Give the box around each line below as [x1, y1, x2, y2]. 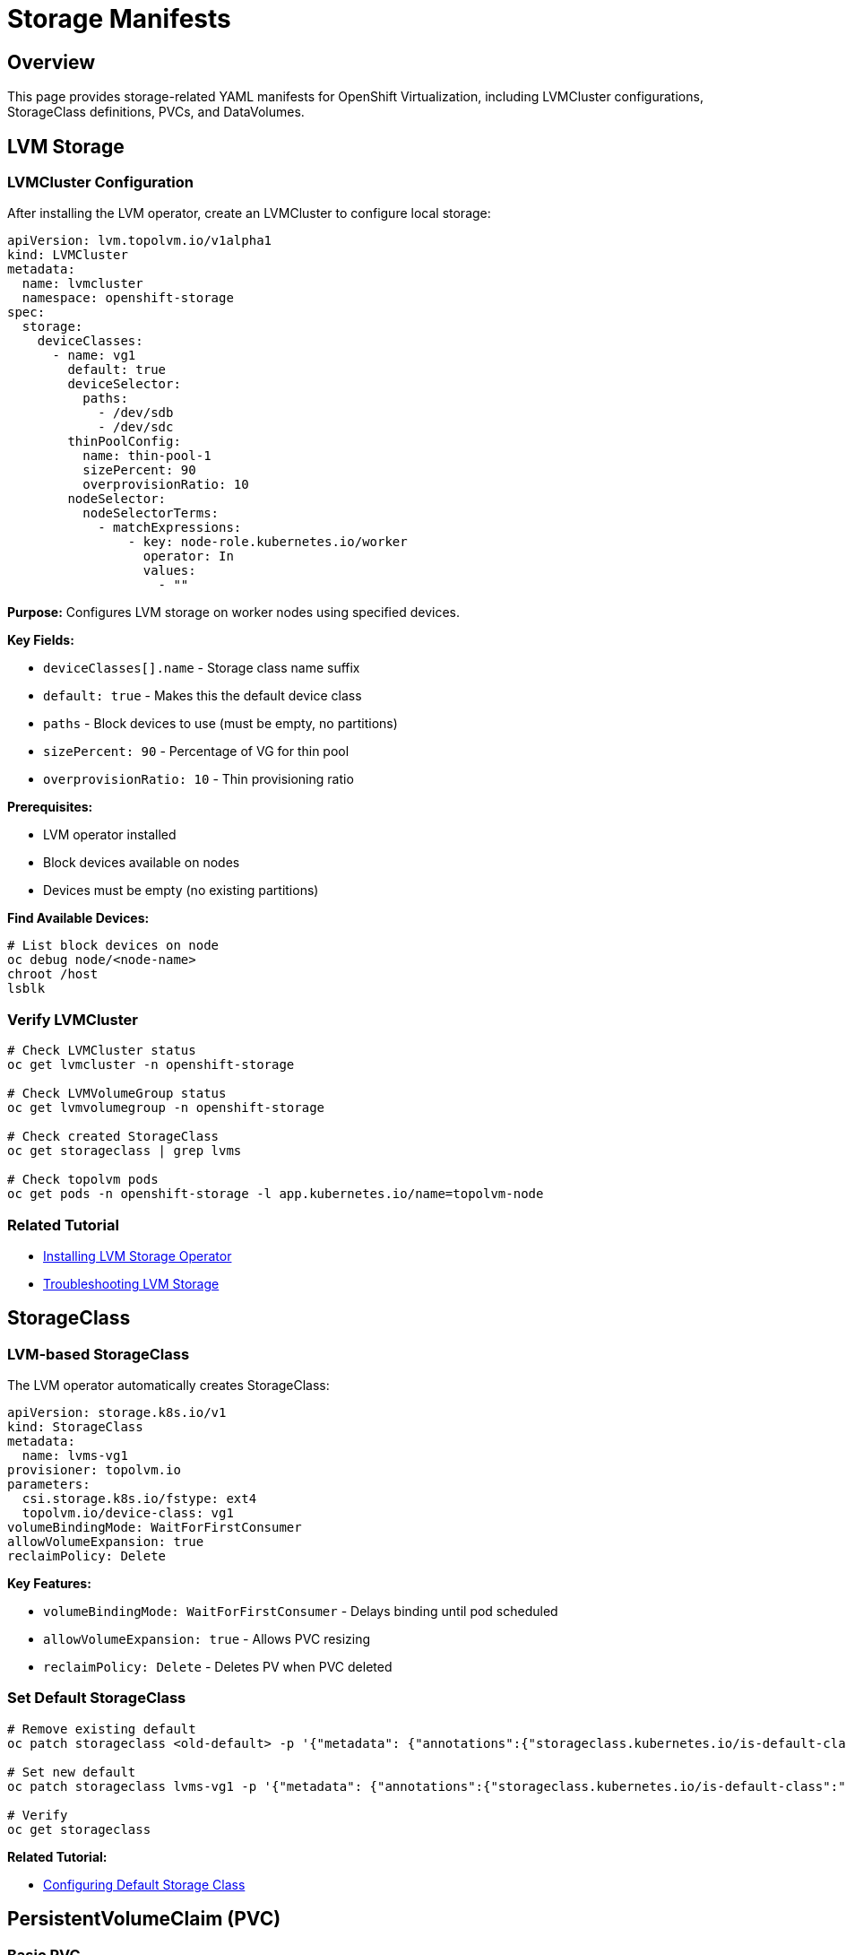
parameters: [7, 1477, 91, 1492]
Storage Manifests [7, 4, 231, 34]
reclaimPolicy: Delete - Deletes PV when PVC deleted [43, 1659, 393, 1675]
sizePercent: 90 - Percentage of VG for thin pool [43, 743, 350, 760]
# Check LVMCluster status [7, 1043, 196, 1058]
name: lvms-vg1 [22, 1448, 128, 1464]
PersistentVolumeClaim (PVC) [7, 1907, 281, 1931]
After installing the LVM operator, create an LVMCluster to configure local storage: [7, 205, 491, 222]
